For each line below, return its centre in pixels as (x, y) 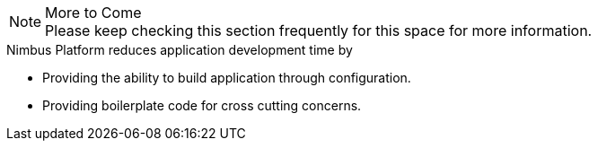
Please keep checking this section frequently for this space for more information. (319, 30)
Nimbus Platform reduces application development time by (180, 50)
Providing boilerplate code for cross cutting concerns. (202, 105)
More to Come (93, 13)
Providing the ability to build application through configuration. (227, 78)
